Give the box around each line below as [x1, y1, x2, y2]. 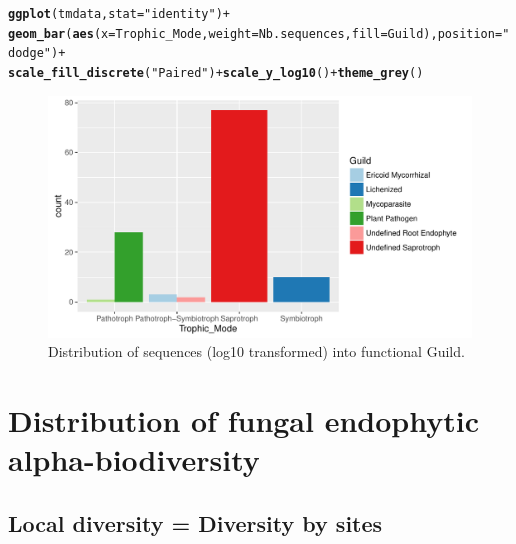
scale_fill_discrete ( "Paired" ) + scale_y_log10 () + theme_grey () [8, 65, 424, 80]
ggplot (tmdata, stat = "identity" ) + [8, 7, 230, 21]
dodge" [8, 46, 51, 61]
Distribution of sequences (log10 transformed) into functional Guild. [48, 341, 465, 362]
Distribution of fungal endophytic [8, 400, 479, 441]
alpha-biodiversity [8, 439, 260, 480]
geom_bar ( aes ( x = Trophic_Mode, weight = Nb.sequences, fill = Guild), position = [8, 26, 503, 41]
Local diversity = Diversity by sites [8, 507, 383, 538]
